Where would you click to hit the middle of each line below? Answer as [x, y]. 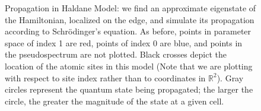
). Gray [230, 77]
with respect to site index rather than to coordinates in [105, 77]
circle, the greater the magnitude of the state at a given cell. [114, 101]
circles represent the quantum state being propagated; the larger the [129, 89]
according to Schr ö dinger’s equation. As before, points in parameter [128, 31]
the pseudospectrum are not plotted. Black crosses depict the [116, 54]
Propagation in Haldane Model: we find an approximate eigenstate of [130, 8]
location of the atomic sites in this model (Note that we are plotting [129, 66]
